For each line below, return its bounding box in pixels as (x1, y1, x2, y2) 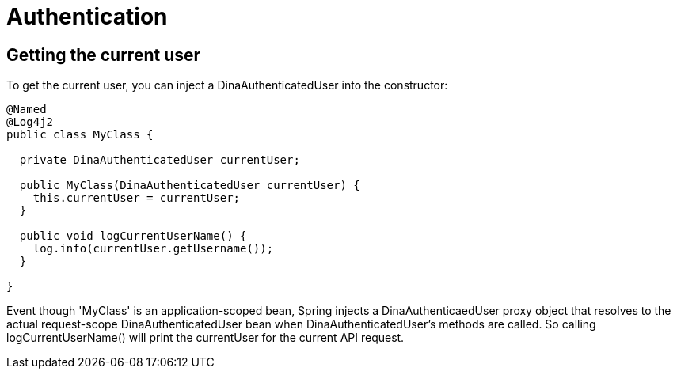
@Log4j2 (6, 116, 54, 129)
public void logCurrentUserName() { (19, 229, 247, 243)
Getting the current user (6, 44, 201, 65)
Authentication (6, 3, 168, 30)
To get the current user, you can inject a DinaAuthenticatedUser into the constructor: (6, 78, 448, 93)
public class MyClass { (6, 128, 154, 142)
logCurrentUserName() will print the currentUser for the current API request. (6, 331, 405, 345)
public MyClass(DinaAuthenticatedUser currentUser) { (19, 179, 360, 192)
